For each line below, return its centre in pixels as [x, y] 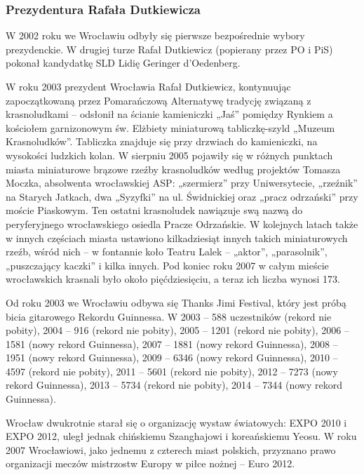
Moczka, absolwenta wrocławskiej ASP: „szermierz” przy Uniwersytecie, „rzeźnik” [182, 183]
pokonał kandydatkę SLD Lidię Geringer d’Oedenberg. [123, 63]
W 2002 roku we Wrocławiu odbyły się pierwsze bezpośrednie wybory [155, 35]
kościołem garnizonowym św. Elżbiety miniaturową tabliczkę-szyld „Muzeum [170, 127]
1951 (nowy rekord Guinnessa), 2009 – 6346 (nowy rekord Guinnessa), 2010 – [172, 357]
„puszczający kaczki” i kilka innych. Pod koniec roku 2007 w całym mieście [167, 265]
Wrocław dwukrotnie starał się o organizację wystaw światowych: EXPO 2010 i [176, 422]
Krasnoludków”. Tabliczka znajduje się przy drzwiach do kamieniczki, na [162, 141]
